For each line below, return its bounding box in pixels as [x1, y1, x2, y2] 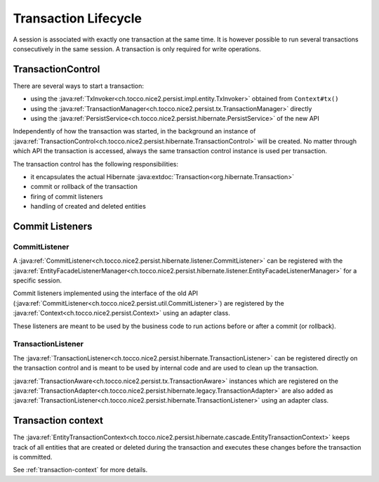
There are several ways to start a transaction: [13, 82, 144, 90]
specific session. [13, 276, 62, 285]
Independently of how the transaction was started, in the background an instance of [13, 127, 256, 136]
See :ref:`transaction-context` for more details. [13, 466, 148, 474]
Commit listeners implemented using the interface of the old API [13, 289, 199, 298]
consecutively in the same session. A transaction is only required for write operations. [13, 44, 261, 53]
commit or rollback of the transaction [30, 183, 138, 191]
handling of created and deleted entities [30, 202, 147, 211]
